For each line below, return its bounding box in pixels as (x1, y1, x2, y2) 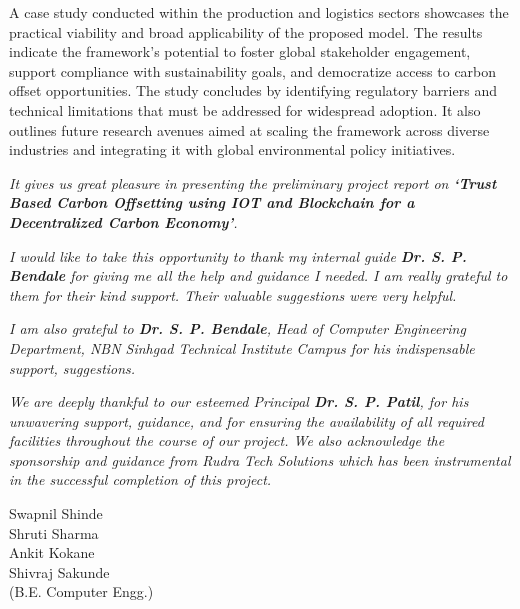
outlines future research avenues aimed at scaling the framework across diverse (9, 119, 490, 140)
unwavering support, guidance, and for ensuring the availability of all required (9, 410, 484, 431)
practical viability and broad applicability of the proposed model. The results (9, 21, 483, 42)
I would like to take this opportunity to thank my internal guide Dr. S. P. (9, 245, 467, 266)
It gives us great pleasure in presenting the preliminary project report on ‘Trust (9, 172, 497, 193)
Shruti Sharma (9, 522, 99, 543)
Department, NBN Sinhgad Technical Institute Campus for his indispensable (9, 337, 475, 358)
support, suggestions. (9, 357, 136, 378)
